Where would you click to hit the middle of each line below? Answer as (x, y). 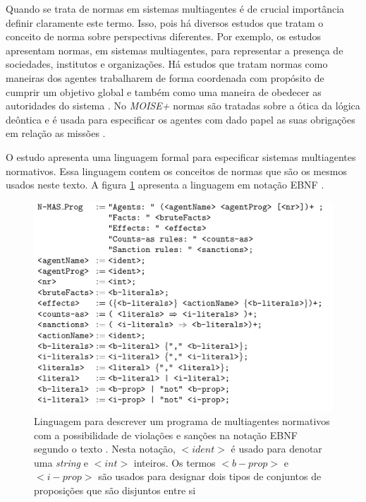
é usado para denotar (276, 449)
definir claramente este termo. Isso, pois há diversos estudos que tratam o (165, 22)
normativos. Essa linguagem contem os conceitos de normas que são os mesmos (176, 171)
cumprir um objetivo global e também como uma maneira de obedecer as (164, 91)
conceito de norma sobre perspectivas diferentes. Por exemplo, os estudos (163, 36)
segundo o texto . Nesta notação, (105, 449)
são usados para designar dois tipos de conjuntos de (210, 476)
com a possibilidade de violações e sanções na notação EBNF (166, 435)
